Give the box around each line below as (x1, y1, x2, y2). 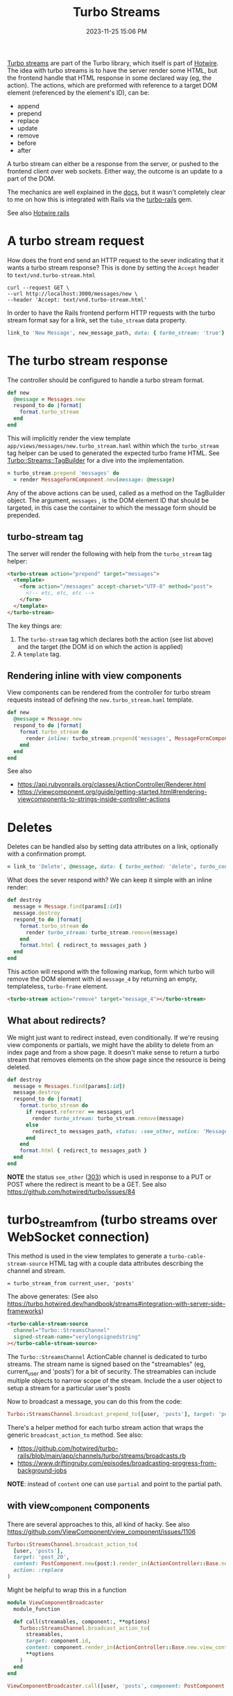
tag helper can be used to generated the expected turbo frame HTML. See (7, 449, 220, 457)
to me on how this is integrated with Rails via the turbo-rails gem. (7, 195, 193, 204)
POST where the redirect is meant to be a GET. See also (7, 1180, 167, 1188)
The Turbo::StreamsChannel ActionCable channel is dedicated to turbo (7, 1352, 207, 1360)
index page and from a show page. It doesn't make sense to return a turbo (7, 1048, 220, 1056)
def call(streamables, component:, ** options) (13, 1618, 150, 1625)
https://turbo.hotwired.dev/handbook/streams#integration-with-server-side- (7, 1300, 226, 1308)
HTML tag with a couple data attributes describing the (49, 1259, 204, 1268)
